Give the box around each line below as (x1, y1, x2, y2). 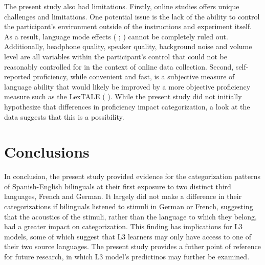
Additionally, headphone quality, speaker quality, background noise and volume (4, 41, 252, 52)
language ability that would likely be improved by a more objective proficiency (4, 81, 251, 92)
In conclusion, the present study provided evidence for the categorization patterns (4, 171, 261, 182)
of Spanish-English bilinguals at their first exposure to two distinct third (4, 181, 231, 191)
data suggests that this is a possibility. (4, 111, 124, 122)
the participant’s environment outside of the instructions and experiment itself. (4, 21, 252, 32)
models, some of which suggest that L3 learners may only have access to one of (4, 231, 251, 241)
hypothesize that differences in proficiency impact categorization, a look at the (4, 101, 250, 112)
